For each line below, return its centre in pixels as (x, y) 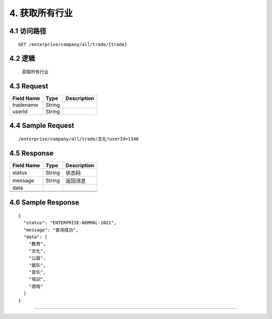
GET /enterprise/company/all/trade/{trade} (73, 44)
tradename (25, 105)
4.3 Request (29, 86)
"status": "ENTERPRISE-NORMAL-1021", (70, 223)
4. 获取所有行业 (41, 13)
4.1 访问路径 (28, 31)
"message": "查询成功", (51, 230)
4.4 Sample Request (42, 126)
